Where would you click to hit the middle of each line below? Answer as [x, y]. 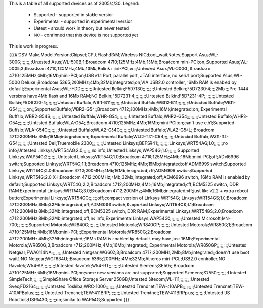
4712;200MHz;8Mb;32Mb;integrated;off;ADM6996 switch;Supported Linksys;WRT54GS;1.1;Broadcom [112, 205]
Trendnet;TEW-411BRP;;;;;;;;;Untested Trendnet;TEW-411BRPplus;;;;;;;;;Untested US [147, 293]
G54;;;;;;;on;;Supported [32, 109]
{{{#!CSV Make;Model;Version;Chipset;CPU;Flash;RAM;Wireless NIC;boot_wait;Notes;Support [103, 55]
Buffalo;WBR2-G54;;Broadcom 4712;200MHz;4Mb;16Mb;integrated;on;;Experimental [142, 109]
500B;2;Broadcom [27, 68]
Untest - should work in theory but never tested [81, 28]
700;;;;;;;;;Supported [29, 225]
